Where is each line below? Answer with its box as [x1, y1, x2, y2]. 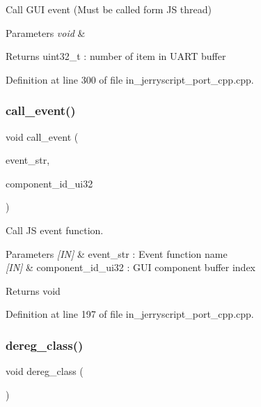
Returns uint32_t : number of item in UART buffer [6, 49, 226, 63]
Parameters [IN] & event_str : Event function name [6, 246, 228, 261]
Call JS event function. [6, 222, 104, 237]
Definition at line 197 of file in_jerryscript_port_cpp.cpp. [6, 307, 254, 321]
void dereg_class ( [6, 364, 84, 378]
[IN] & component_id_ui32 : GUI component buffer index [6, 260, 256, 275]
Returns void [6, 283, 61, 298]
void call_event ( [6, 129, 79, 144]
